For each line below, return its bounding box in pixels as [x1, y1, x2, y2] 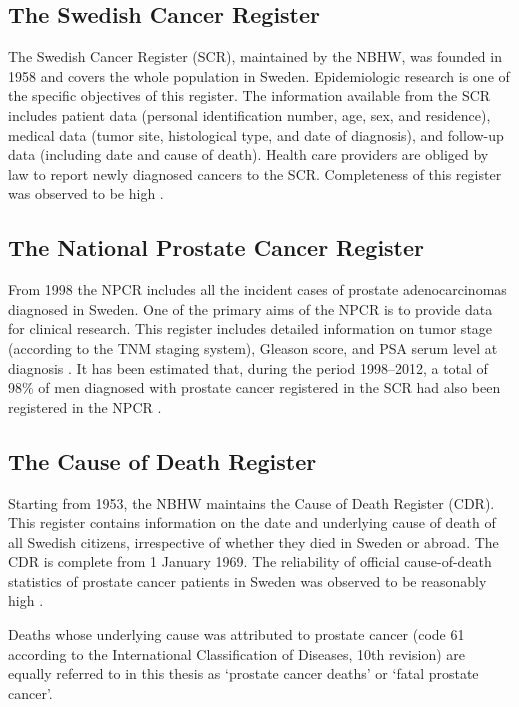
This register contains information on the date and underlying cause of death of [8, 512, 496, 533]
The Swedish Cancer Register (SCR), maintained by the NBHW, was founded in [8, 46, 502, 67]
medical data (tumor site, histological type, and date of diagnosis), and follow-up [8, 124, 504, 145]
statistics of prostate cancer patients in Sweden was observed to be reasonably [8, 570, 487, 591]
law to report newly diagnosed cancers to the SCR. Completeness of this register [8, 163, 502, 184]
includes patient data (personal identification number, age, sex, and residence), [8, 104, 491, 125]
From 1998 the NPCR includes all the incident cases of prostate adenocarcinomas [8, 279, 507, 300]
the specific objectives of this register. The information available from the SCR [8, 85, 491, 106]
